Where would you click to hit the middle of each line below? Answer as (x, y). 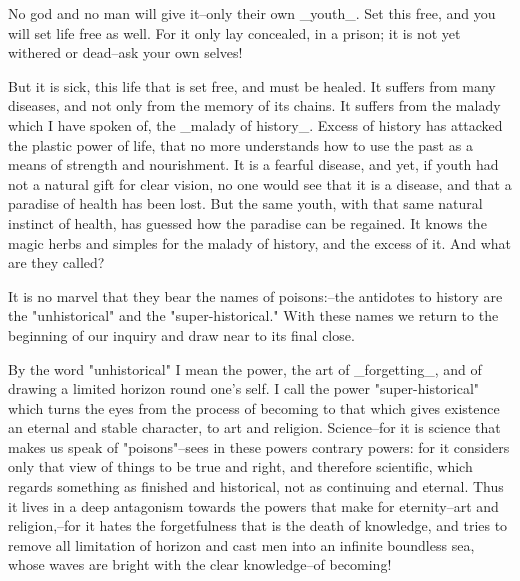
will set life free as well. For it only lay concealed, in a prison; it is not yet (234, 32)
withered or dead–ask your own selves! (125, 52)
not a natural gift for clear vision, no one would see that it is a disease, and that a (260, 183)
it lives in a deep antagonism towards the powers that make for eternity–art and (253, 505)
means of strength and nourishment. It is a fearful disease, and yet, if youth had (253, 164)
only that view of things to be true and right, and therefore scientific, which (240, 466)
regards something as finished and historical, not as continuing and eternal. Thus (256, 486)
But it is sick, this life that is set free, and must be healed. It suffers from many (252, 85)
